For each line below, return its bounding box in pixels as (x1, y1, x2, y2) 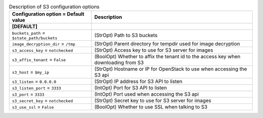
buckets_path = (12, 30, 46, 36)
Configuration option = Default (12, 11, 85, 17)
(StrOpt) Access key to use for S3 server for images (94, 47, 213, 53)
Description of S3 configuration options (9, 3, 100, 10)
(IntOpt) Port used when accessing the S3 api (94, 91, 199, 98)
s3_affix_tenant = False (12, 56, 66, 63)
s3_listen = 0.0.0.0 (12, 78, 56, 85)
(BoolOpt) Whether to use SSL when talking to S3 (94, 103, 208, 110)
